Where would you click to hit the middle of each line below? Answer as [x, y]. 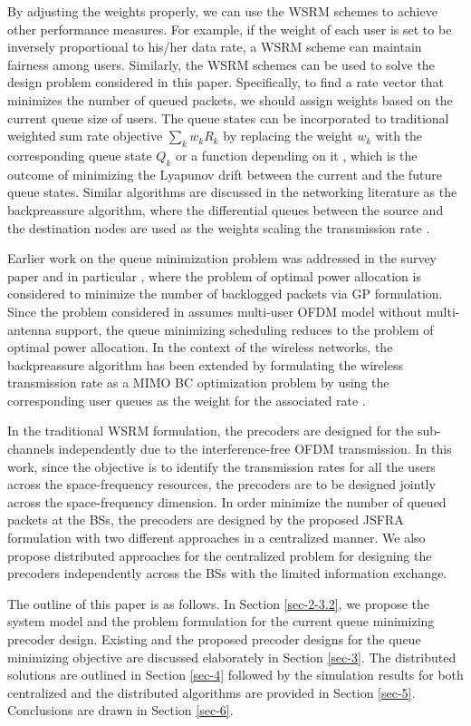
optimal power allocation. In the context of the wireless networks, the [200, 347]
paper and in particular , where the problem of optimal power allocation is [214, 275]
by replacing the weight [288, 136]
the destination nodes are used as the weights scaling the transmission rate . [219, 227]
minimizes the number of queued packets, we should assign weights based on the [230, 99]
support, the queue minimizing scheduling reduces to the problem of [245, 329]
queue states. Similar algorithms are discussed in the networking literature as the [232, 192]
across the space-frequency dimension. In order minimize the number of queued [227, 501]
